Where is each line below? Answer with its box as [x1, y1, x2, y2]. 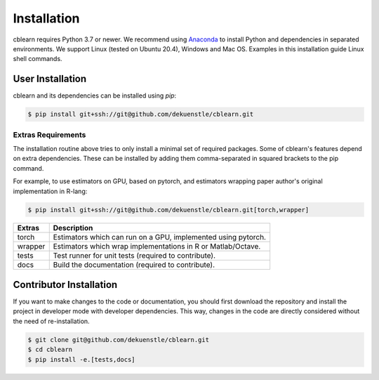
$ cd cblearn [27, 346, 73, 354]
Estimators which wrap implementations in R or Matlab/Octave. [53, 242, 261, 251]
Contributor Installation [13, 278, 118, 291]
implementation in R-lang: [13, 187, 88, 195]
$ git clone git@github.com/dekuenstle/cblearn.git [27, 336, 210, 343]
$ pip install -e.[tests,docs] [27, 355, 136, 363]
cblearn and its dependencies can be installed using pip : [13, 91, 177, 100]
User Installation [13, 73, 87, 85]
